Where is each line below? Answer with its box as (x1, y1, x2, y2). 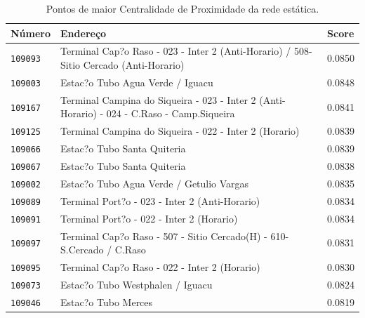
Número (11, 25, 51, 40)
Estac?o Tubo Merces (60, 294, 153, 309)
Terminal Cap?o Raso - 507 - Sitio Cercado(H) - (60, 228, 267, 243)
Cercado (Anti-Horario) (83, 58, 185, 72)
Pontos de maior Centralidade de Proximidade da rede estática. (46, 1, 319, 15)
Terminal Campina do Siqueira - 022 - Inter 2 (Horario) (60, 124, 300, 138)
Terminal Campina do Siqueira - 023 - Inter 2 (60, 92, 256, 107)
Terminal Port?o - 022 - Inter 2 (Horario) (60, 211, 238, 225)
